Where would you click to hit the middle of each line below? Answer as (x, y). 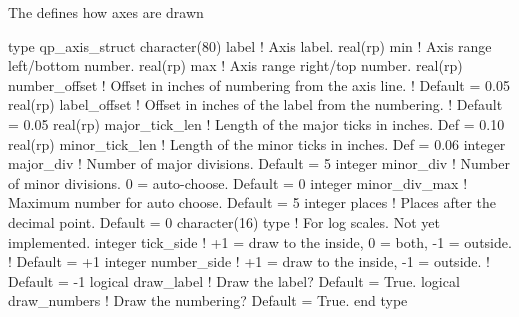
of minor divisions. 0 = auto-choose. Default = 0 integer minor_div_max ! (238, 182)
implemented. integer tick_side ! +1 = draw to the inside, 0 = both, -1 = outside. (260, 241)
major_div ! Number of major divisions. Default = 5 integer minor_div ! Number (259, 163)
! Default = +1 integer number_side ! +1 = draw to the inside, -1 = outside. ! (249, 261)
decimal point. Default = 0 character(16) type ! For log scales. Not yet (224, 221)
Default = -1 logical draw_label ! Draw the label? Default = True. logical (234, 280)
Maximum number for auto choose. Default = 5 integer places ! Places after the (252, 202)
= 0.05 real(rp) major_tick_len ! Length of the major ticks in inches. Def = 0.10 (256, 123)
